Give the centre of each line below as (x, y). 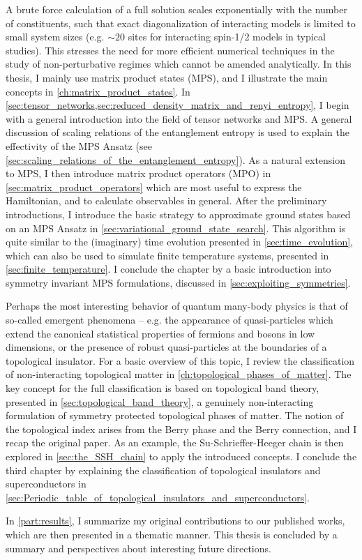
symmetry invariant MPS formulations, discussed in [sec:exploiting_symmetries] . (178, 282)
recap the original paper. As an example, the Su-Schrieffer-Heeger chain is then (175, 442)
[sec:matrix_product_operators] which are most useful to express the (154, 187)
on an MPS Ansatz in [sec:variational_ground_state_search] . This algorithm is (176, 228)
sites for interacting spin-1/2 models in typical (227, 37)
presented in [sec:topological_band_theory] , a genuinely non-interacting (160, 401)
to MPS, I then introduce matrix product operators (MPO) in (138, 173)
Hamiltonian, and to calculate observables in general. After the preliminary (166, 200)
